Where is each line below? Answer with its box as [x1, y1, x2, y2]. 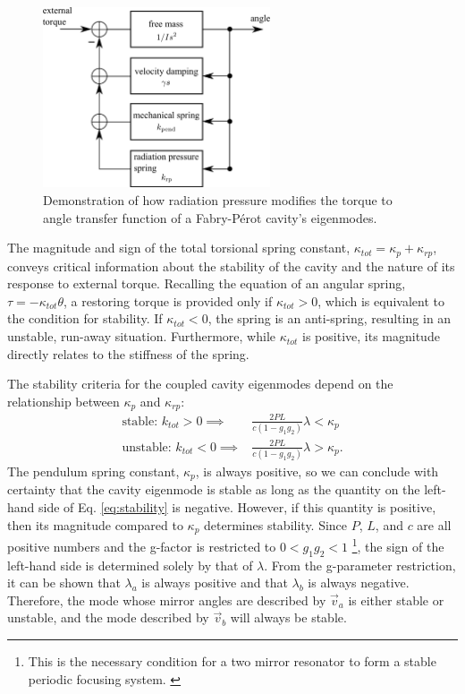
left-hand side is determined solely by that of [7, 555, 253, 574]
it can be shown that [7, 573, 121, 592]
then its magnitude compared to [7, 515, 183, 534]
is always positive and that [141, 573, 288, 592]
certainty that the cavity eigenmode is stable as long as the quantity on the [7, 480, 420, 499]
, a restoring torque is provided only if [63, 291, 273, 310]
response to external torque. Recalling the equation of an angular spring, [7, 274, 406, 293]
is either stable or [348, 590, 444, 609]
